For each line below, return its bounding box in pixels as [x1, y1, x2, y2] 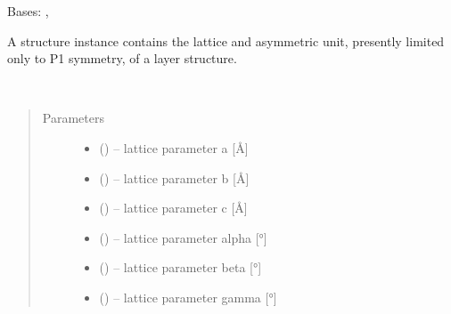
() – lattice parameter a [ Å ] [99, 138, 249, 157]
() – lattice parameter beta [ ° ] [99, 258, 262, 277]
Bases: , [7, 2, 49, 20]
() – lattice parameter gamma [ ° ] [99, 287, 277, 306]
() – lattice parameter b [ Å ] [99, 168, 250, 187]
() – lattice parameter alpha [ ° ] [99, 228, 267, 246]
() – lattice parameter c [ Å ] [99, 198, 248, 217]
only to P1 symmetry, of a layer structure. [7, 49, 237, 68]
